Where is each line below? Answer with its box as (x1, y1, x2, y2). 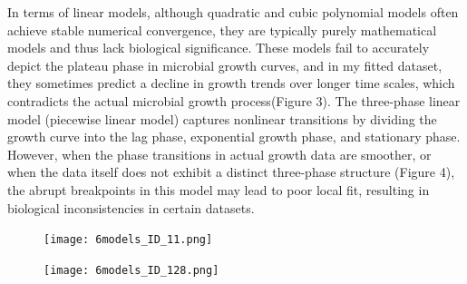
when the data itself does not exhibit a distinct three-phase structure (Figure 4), (7, 162, 455, 181)
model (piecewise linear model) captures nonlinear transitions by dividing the (7, 109, 437, 128)
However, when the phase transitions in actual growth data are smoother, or (7, 144, 432, 163)
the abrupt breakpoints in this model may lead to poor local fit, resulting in (7, 180, 430, 199)
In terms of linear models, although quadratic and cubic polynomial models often (7, 3, 459, 21)
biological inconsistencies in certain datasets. (7, 198, 255, 217)
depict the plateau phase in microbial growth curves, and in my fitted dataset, (7, 55, 443, 74)
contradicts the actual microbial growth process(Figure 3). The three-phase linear (7, 91, 461, 110)
